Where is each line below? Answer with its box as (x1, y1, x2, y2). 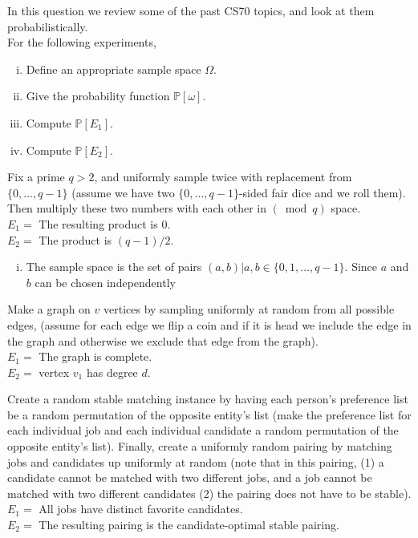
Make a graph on (7, 301, 91, 318)
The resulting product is (39, 215, 158, 232)
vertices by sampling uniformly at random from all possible (103, 301, 395, 318)
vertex (39, 363, 70, 380)
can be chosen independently (34, 273, 176, 290)
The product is (39, 231, 112, 248)
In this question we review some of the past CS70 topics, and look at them (7, 2, 375, 18)
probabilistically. (7, 18, 88, 34)
